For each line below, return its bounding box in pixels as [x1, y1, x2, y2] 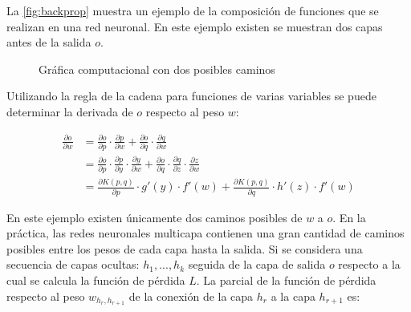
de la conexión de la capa [128, 287, 254, 304]
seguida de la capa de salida [188, 256, 326, 273]
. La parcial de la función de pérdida [196, 271, 376, 288]
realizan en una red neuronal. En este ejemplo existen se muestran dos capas [6, 18, 383, 34]
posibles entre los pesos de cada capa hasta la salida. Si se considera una [6, 240, 363, 257]
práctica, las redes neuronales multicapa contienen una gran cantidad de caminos [6, 225, 405, 241]
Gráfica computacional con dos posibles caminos [39, 60, 275, 77]
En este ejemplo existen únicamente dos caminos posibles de [6, 209, 303, 225]
